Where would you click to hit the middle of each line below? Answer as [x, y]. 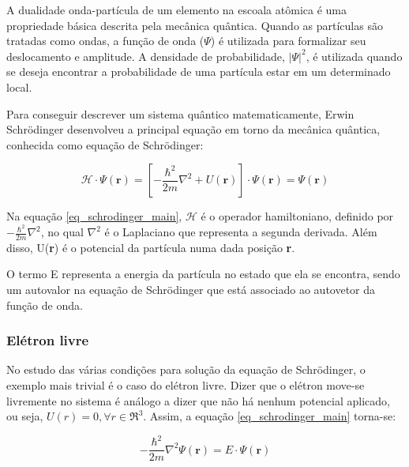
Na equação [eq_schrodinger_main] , [94, 216]
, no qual [62, 232]
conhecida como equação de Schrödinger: [105, 144]
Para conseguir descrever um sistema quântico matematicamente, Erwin [180, 113]
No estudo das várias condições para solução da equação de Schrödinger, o [186, 369]
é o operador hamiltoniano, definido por [297, 216]
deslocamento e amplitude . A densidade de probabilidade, [146, 56]
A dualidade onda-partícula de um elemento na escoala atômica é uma [176, 9]
